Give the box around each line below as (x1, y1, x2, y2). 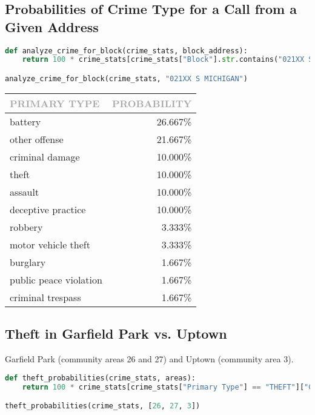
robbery (10, 219, 43, 234)
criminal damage (10, 149, 80, 164)
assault (10, 184, 39, 199)
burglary (10, 254, 46, 269)
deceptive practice (10, 202, 86, 216)
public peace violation (10, 272, 102, 287)
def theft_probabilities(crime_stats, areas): (5, 373, 196, 382)
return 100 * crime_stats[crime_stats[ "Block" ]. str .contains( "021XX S (22, 55, 313, 64)
